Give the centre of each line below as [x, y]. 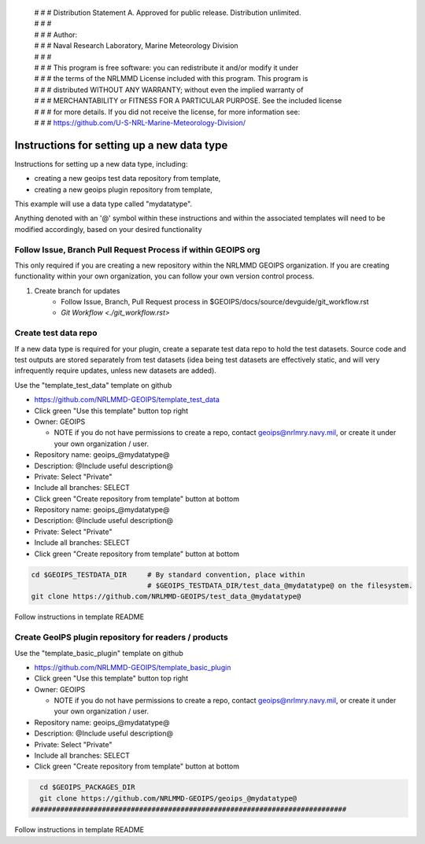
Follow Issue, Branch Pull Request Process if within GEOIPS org [137, 249]
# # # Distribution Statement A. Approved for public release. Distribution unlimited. [168, 13]
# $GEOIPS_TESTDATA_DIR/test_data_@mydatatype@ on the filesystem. [280, 586]
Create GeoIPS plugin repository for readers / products [121, 637]
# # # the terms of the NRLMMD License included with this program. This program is [171, 79]
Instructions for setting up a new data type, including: [101, 164]
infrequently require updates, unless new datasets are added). [115, 370]
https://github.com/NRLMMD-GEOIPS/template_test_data [127, 400]
